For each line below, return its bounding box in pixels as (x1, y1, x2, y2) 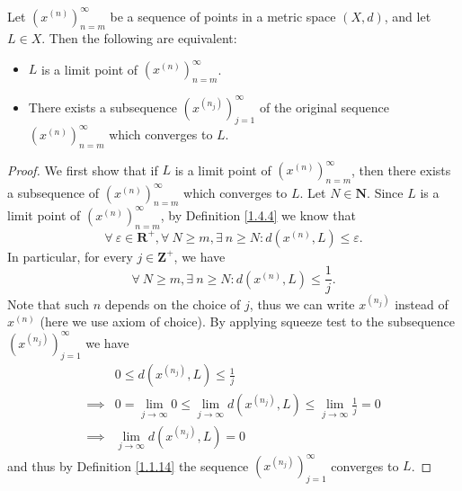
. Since (367, 183, 404, 201)
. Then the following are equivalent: (41, 29, 237, 48)
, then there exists (351, 160, 451, 179)
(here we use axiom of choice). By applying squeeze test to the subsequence (40, 312, 455, 331)
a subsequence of (7, 183, 100, 201)
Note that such (7, 294, 90, 313)
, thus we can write (249, 294, 355, 313)
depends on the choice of (104, 294, 241, 313)
